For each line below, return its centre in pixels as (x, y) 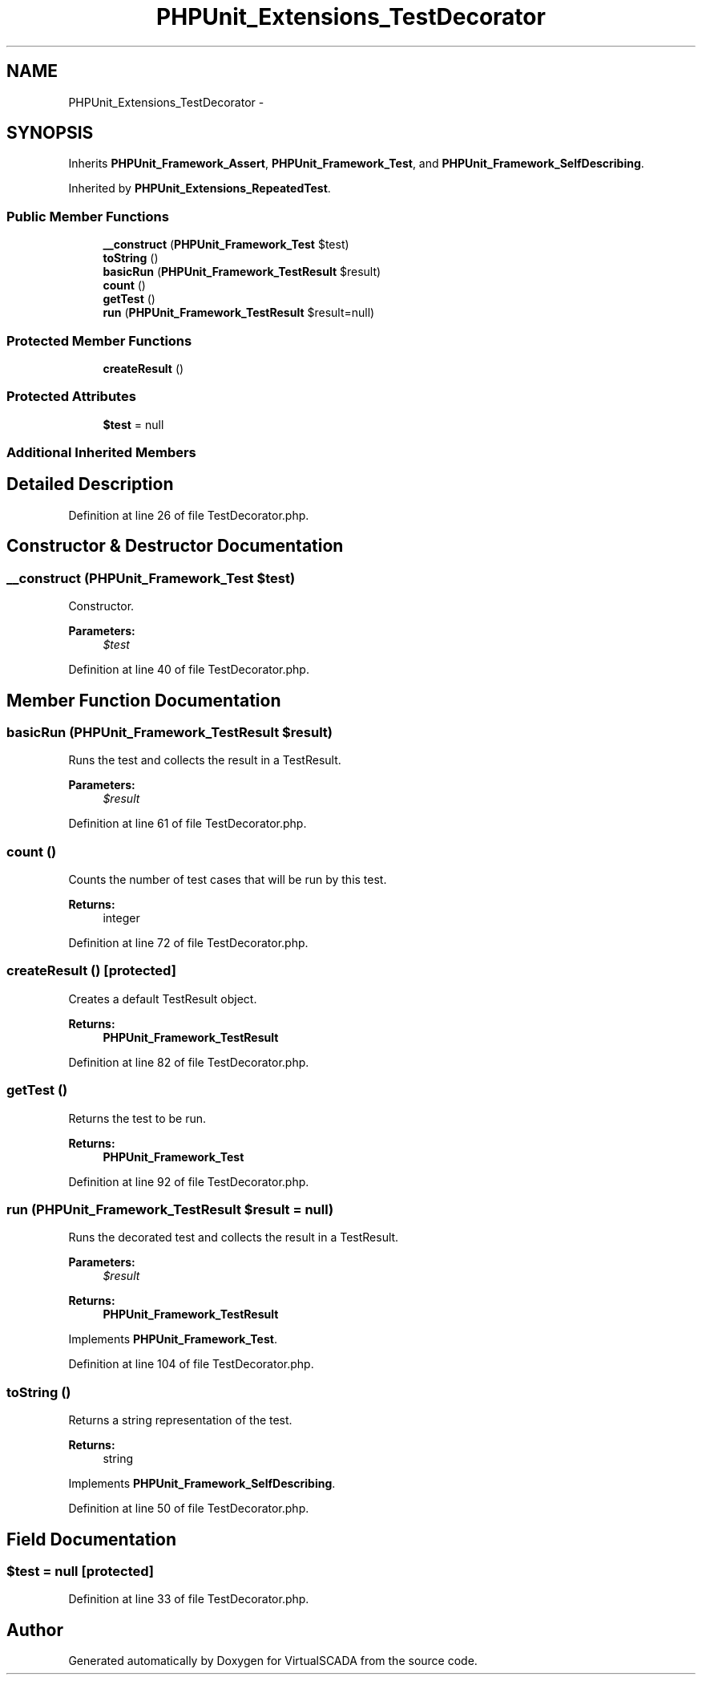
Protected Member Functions (99, 340)
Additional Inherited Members (101, 453)
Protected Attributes (71, 397)
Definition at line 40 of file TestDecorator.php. (189, 670)
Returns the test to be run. (137, 1118)
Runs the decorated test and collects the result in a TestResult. (234, 1237)
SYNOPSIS (50, 133)
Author (35, 1630)
